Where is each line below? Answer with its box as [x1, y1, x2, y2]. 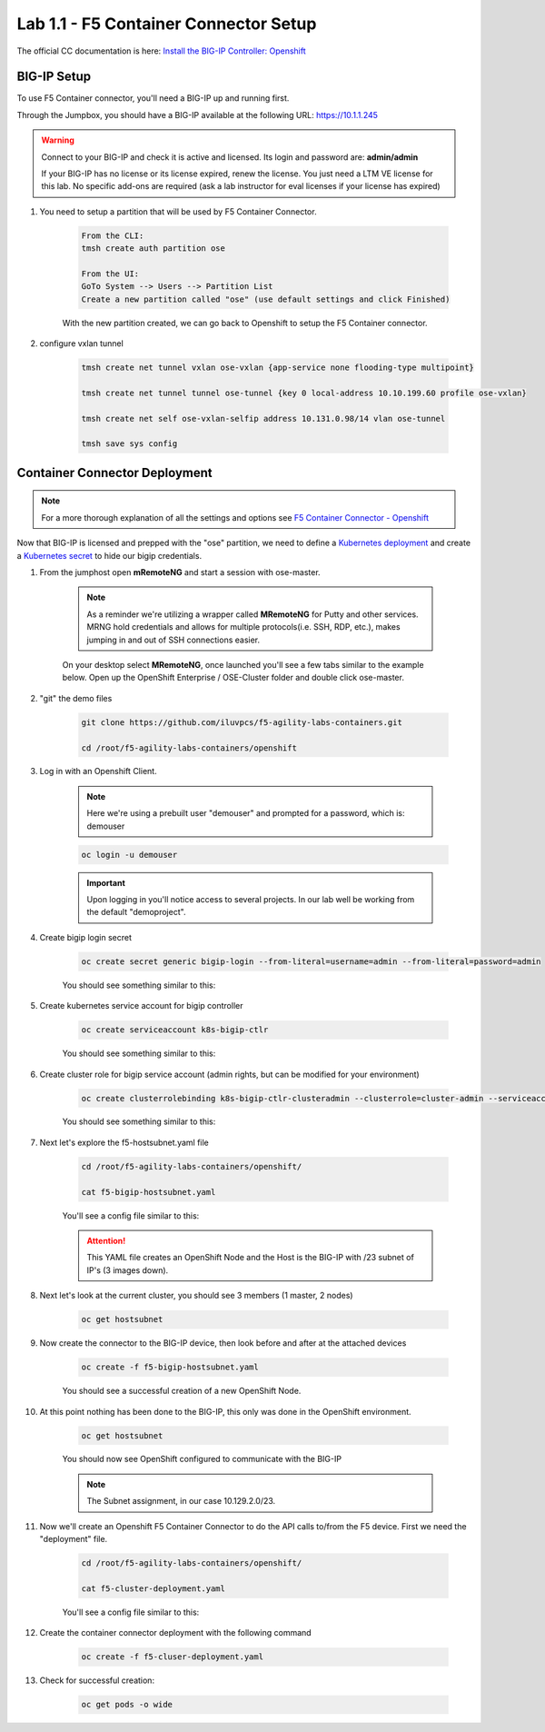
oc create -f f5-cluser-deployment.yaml [81, 1652, 263, 1662]
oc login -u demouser [81, 850, 178, 860]
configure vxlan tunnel [39, 338, 124, 349]
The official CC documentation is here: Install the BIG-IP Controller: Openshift [16, 45, 306, 56]
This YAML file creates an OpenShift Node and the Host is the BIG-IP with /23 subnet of [86, 1252, 415, 1263]
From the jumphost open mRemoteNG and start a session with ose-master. [39, 567, 322, 577]
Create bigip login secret [39, 931, 132, 942]
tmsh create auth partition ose [81, 244, 226, 254]
